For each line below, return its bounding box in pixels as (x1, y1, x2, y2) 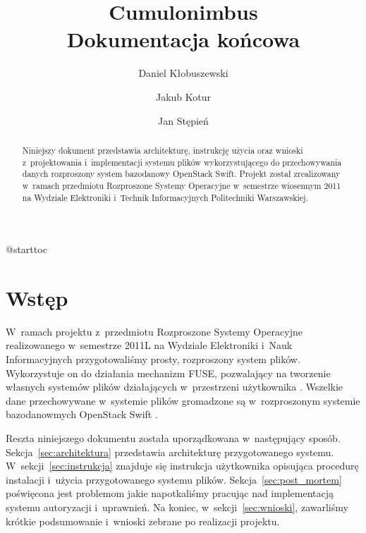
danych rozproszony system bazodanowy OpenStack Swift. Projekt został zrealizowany (22, 168, 341, 180)
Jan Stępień (158, 113, 209, 128)
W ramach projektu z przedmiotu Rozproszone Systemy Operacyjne (6, 324, 303, 338)
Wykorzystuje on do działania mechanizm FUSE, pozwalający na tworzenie (6, 365, 331, 380)
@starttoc (6, 242, 47, 257)
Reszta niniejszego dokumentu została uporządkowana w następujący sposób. (6, 431, 341, 446)
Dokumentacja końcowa (66, 25, 300, 54)
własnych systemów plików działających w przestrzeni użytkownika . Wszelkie (6, 379, 343, 394)
